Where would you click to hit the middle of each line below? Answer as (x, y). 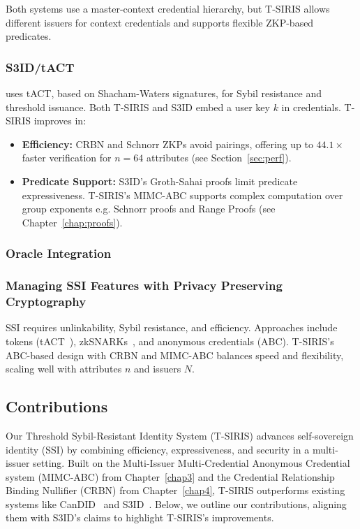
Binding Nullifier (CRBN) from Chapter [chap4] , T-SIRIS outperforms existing (175, 490)
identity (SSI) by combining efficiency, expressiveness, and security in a (158, 449)
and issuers (157, 369)
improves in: (60, 121)
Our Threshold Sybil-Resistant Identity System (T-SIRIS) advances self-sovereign (180, 435)
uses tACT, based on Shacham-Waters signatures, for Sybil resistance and (164, 93)
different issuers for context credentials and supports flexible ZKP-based (160, 22)
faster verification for (67, 158)
